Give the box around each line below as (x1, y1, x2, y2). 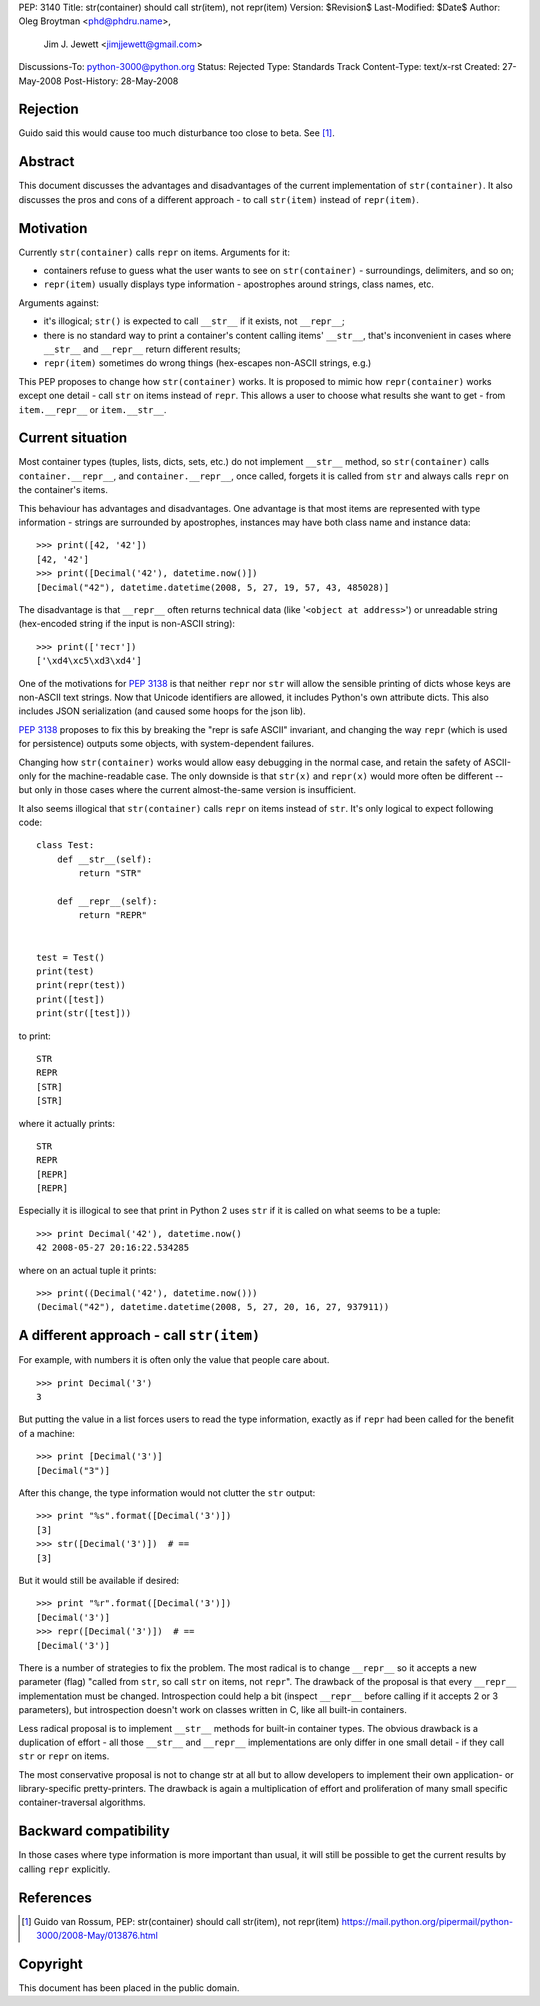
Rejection (18, 101, 79, 118)
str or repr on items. (18, 1750, 110, 1762)
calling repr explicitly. (18, 1863, 111, 1875)
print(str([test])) (36, 1008, 132, 1019)
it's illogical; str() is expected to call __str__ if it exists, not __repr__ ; (43, 315, 345, 327)
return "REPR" (78, 910, 148, 921)
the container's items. (18, 484, 109, 496)
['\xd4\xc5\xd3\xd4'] (36, 655, 142, 667)
